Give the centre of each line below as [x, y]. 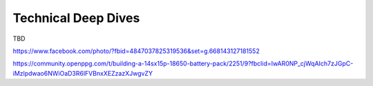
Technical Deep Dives [76, 18]
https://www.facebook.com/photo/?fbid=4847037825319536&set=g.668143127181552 [136, 51]
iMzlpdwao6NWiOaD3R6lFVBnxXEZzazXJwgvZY [83, 73]
